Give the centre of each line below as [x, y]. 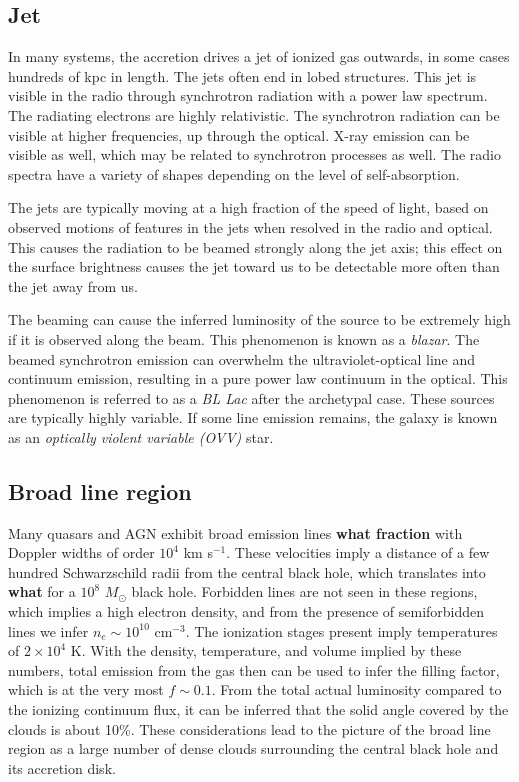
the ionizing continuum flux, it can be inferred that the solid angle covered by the [258, 709]
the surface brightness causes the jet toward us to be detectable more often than [254, 266]
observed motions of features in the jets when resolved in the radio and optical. [250, 226]
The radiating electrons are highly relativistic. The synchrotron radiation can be [254, 114]
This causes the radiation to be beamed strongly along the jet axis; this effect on [255, 246]
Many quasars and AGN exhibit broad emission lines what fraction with [235, 532]
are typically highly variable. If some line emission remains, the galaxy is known [253, 417]
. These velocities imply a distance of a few [358, 552]
